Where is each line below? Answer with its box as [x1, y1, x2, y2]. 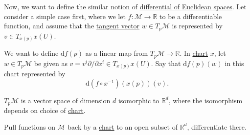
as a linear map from [85, 48, 148, 58]
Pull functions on [4, 121, 55, 132]
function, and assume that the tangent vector [4, 21, 140, 31]
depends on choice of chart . [4, 105, 86, 115]
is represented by [172, 21, 223, 31]
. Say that [151, 58, 181, 68]
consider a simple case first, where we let [4, 11, 126, 21]
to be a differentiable [159, 11, 222, 21]
